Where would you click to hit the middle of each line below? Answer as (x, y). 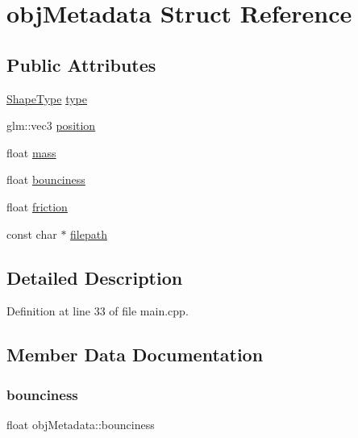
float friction (37, 206)
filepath (89, 234)
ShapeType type (47, 98)
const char (32, 234)
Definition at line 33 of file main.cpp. (98, 311)
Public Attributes (81, 64)
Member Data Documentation (135, 355)
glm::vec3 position (51, 125)
